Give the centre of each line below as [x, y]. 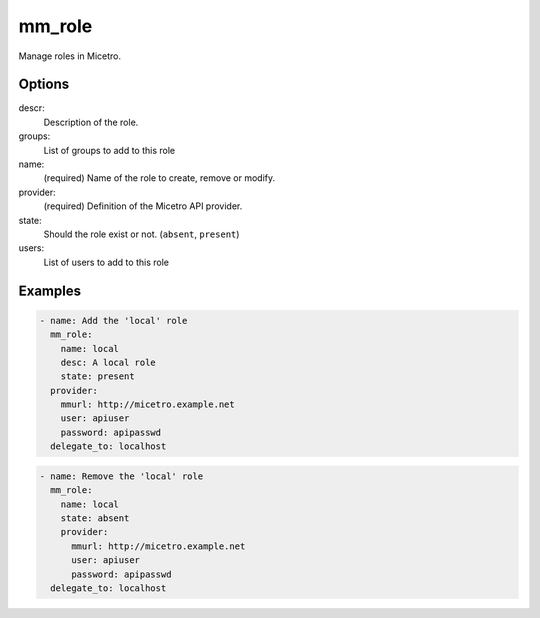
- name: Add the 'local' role [113, 320]
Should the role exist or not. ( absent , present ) [141, 234]
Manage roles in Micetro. [70, 56]
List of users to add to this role [106, 262]
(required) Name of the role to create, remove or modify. [159, 178]
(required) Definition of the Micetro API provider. [143, 206]
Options [44, 84]
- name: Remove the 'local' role [121, 476]
